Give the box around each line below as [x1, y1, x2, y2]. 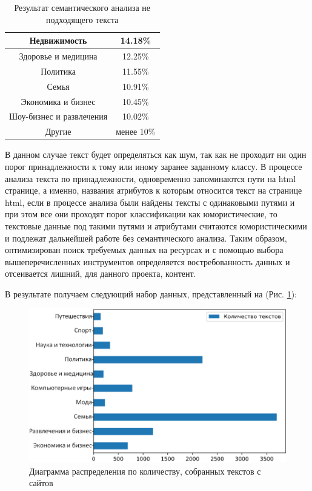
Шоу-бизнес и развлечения [9, 110, 108, 123]
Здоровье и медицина [19, 50, 98, 63]
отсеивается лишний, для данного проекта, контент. [5, 267, 196, 280]
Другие [45, 125, 71, 138]
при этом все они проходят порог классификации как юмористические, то [5, 208, 277, 220]
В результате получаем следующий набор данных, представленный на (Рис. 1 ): [5, 287, 297, 300]
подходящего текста [46, 13, 119, 25]
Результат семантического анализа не [14, 1, 151, 13]
